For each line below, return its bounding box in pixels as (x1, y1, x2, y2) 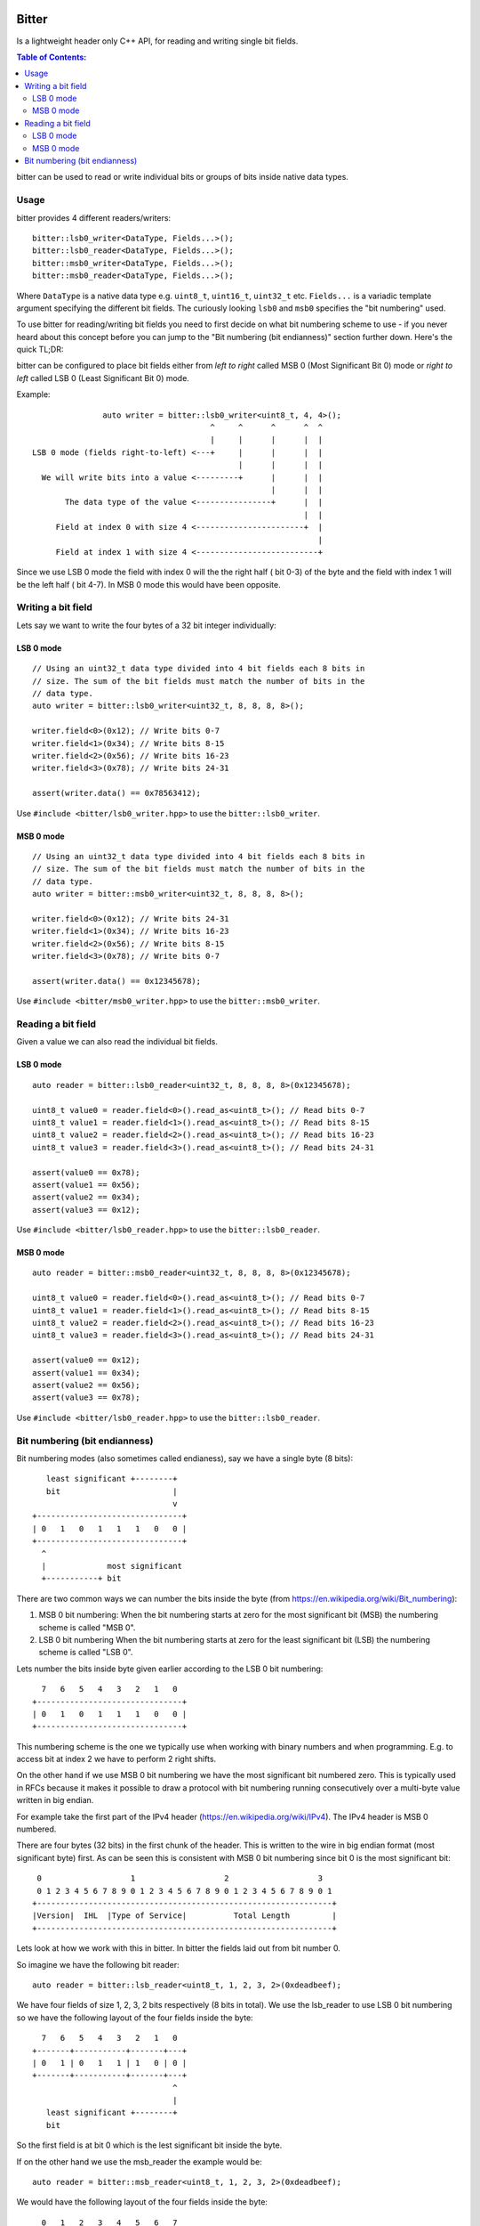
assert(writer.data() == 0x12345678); (32, 976, 202, 986)
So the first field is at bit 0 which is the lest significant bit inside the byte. (16, 2140, 283, 2150)
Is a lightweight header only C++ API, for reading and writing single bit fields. (16, 36, 299, 46)
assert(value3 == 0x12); (32, 1205, 140, 1215)
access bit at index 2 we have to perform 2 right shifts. (16, 1754, 217, 1765)
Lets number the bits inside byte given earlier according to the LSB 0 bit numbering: (16, 1663, 324, 1674)
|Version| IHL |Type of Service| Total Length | (32, 1911, 337, 1921)
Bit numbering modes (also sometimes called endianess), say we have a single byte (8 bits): (16, 1452, 354, 1464)
